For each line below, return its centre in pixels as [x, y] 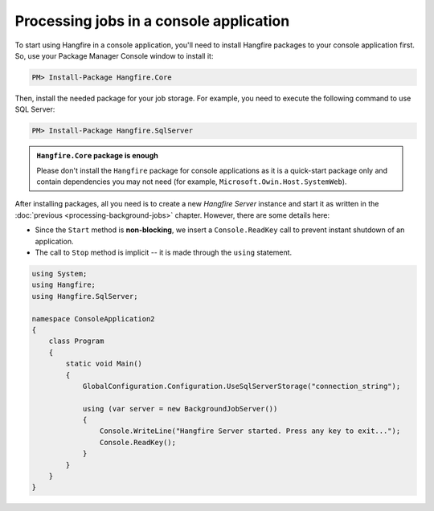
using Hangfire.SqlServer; [85, 296]
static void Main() [104, 364]
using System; [59, 274]
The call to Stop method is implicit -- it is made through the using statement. [164, 252]
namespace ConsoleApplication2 [94, 319]
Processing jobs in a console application [152, 21]
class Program [76, 341]
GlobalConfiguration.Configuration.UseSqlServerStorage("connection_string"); [242, 386]
